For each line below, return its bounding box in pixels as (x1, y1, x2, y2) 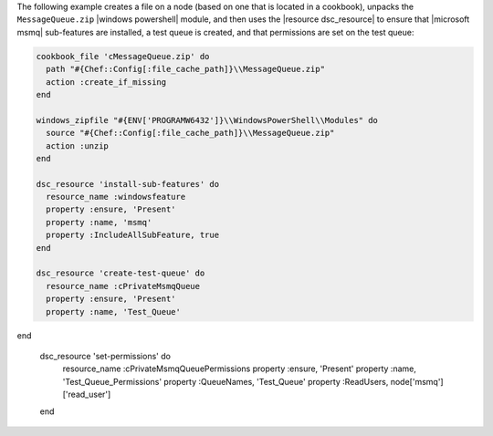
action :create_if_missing (46, 77, 167, 87)
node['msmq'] (390, 376, 444, 387)
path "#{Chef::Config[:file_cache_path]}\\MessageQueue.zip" (46, 64, 326, 75)
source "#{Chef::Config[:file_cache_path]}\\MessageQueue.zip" (46, 128, 335, 139)
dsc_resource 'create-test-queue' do (36, 268, 205, 278)
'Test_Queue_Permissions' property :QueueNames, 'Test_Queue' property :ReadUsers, (62, 376, 389, 387)
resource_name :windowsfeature (46, 192, 186, 202)
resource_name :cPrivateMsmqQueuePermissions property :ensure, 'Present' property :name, (62, 363, 417, 374)
